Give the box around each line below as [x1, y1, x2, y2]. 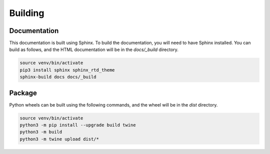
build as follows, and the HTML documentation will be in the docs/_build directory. [9, 46, 178, 52]
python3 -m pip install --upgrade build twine [19, 122, 136, 128]
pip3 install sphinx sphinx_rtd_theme [19, 67, 115, 72]
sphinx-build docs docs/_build [19, 74, 97, 80]
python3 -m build [19, 129, 62, 135]
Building [9, 7, 44, 18]
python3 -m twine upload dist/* [19, 136, 99, 142]
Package [9, 88, 37, 97]
